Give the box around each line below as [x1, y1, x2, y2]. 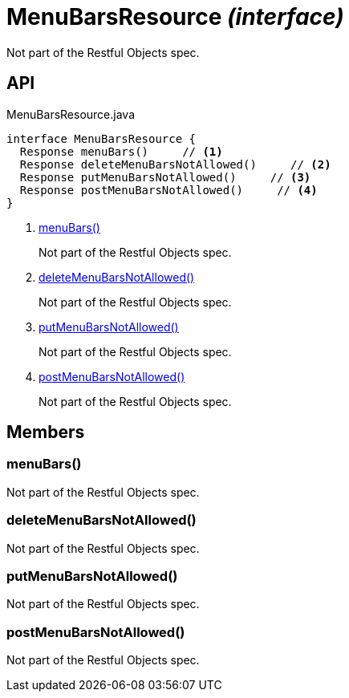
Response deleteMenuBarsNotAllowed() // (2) [19, 157, 331, 171]
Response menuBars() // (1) [19, 144, 223, 158]
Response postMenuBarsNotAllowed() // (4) [19, 183, 318, 197]
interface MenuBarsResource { [6, 132, 197, 145]
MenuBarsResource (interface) [6, 3, 344, 30]
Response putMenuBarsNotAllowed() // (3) [19, 170, 311, 184]
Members [6, 422, 85, 443]
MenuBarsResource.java [6, 107, 136, 121]
